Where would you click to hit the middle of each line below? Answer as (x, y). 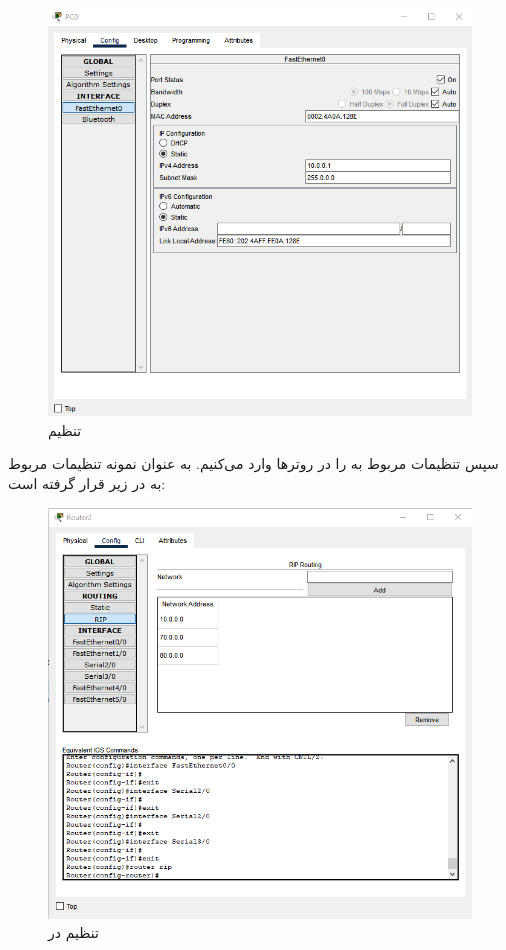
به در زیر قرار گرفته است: (87, 482)
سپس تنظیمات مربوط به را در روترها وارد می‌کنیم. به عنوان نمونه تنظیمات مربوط (253, 463)
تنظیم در (73, 932)
